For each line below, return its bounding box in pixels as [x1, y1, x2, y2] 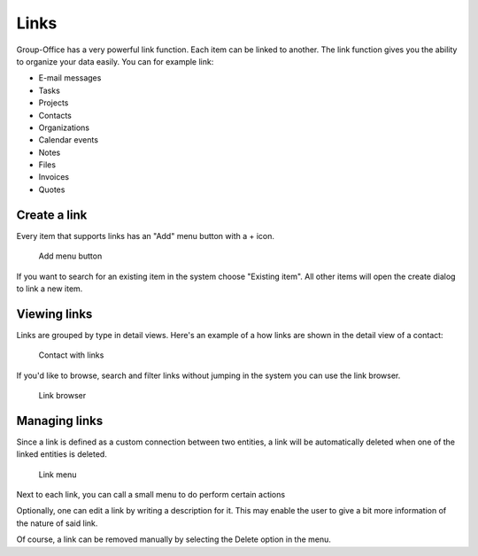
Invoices [38, 172, 70, 182]
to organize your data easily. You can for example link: [16, 56, 214, 66]
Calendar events [38, 135, 99, 145]
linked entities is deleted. [16, 449, 108, 459]
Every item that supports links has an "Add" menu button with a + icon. [16, 230, 274, 241]
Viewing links [16, 306, 93, 321]
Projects [38, 97, 69, 108]
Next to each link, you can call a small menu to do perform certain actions [16, 490, 286, 500]
